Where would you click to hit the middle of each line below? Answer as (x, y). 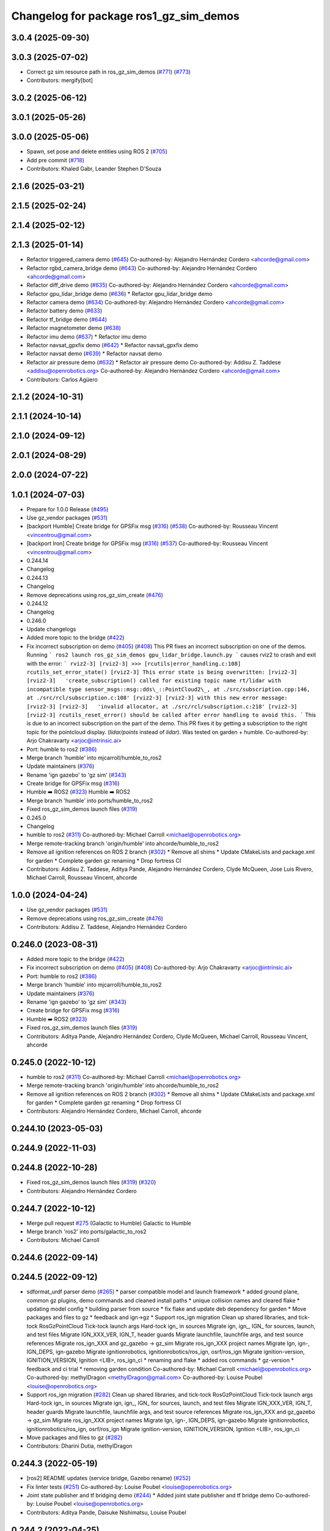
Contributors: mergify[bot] (60, 80)
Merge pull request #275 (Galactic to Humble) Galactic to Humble (109, 1223)
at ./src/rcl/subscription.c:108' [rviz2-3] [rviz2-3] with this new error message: (157, 698)
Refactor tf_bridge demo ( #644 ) (67, 319)
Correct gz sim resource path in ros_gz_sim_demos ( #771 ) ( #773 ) (108, 72)
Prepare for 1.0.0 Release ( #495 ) (68, 509)
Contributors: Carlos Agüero (62, 379)
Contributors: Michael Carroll (63, 1240)
